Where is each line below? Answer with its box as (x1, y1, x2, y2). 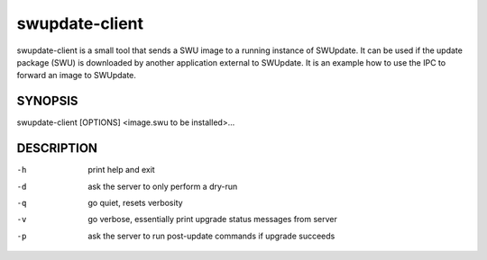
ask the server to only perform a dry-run (87, 181, 238, 192)
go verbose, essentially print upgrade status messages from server (87, 214, 338, 225)
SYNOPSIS (16, 94, 78, 109)
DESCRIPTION (16, 140, 98, 157)
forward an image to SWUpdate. (16, 70, 137, 81)
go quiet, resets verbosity (87, 197, 184, 208)
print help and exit (87, 165, 155, 175)
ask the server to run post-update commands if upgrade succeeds (87, 230, 335, 241)
